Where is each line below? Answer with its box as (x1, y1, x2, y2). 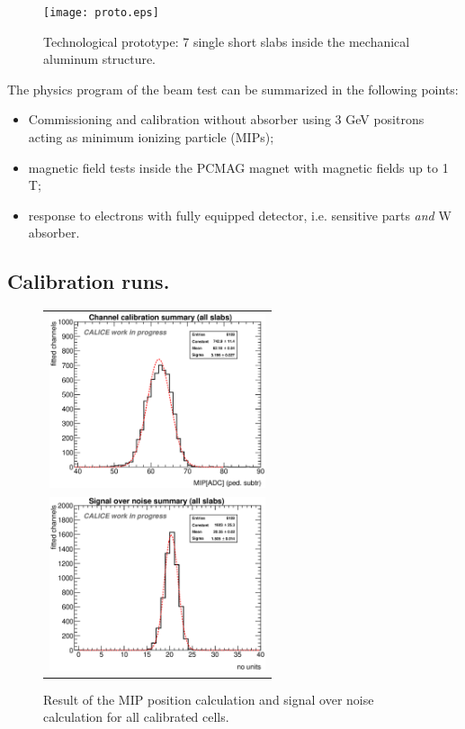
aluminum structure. (43, 49, 156, 68)
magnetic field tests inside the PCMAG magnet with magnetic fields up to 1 (28, 157, 449, 176)
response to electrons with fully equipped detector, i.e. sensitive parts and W (28, 205, 452, 224)
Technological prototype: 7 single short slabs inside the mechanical (43, 31, 410, 50)
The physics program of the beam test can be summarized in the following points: (7, 79, 459, 98)
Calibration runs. (7, 267, 170, 295)
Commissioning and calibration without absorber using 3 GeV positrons (28, 110, 425, 129)
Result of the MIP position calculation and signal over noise (43, 689, 374, 708)
